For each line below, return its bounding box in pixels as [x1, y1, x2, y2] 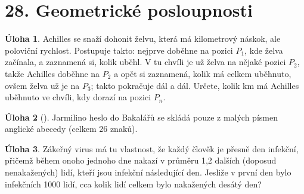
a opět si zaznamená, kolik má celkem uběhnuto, [114, 67, 291, 79]
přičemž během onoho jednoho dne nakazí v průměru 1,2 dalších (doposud [5, 154, 277, 167]
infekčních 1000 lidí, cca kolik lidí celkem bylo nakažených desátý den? [5, 177, 262, 190]
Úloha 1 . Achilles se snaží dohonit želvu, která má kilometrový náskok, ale [5, 32, 281, 45]
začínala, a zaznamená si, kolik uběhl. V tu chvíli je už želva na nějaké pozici [5, 56, 286, 68]
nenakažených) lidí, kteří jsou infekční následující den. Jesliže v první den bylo [5, 166, 291, 178]
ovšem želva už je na [5, 79, 80, 91]
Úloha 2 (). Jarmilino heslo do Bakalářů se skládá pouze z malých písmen [5, 110, 278, 123]
